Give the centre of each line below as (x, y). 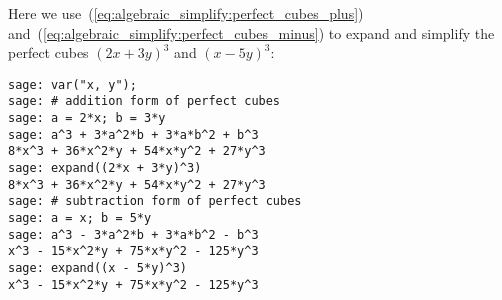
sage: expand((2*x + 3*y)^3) (105, 168)
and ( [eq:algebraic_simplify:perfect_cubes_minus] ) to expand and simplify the (251, 32)
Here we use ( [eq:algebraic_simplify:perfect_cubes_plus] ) (186, 13)
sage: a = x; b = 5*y (80, 218)
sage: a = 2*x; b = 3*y (87, 118)
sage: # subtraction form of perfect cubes (155, 201)
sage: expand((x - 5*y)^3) (97, 268)
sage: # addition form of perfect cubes (144, 101)
